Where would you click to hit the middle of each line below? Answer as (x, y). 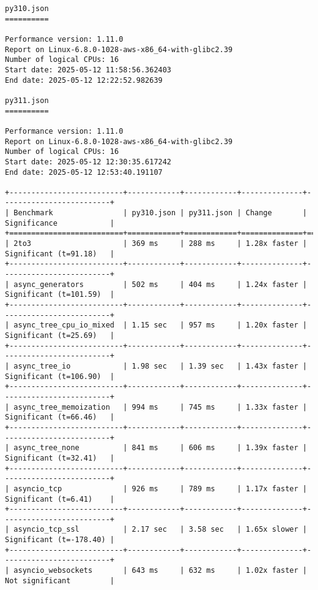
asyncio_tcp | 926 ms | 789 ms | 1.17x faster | (160, 488)
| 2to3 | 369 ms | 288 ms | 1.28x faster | (156, 244)
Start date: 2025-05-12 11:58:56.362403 (88, 70)
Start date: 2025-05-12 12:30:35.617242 (88, 162)
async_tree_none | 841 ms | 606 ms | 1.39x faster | (160, 448)
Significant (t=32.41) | (60, 458)
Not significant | (60, 580)
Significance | (60, 223)
